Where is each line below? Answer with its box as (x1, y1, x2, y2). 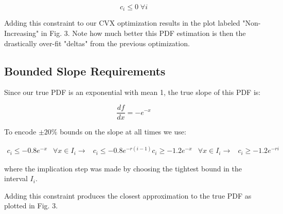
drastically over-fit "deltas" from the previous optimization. (4, 37, 190, 48)
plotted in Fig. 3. (4, 200, 58, 211)
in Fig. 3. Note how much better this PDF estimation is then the (41, 28, 246, 38)
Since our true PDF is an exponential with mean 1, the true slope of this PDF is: (4, 87, 261, 98)
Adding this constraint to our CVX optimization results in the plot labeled (4, 17, 240, 28)
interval (4, 173, 28, 184)
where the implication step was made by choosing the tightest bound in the (4, 163, 242, 173)
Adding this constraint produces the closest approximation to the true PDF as (4, 190, 252, 201)
